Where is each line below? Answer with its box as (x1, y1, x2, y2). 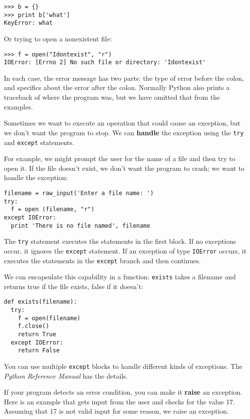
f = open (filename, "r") (11, 206, 95, 213)
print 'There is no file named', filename (11, 222, 150, 229)
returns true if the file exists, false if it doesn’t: (4, 281, 143, 291)
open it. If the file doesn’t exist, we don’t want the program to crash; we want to (4, 163, 245, 173)
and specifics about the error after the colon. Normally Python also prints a (4, 82, 230, 92)
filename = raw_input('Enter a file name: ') (4, 189, 154, 197)
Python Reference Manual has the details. (4, 370, 128, 381)
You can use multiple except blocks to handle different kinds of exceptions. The (4, 361, 243, 371)
